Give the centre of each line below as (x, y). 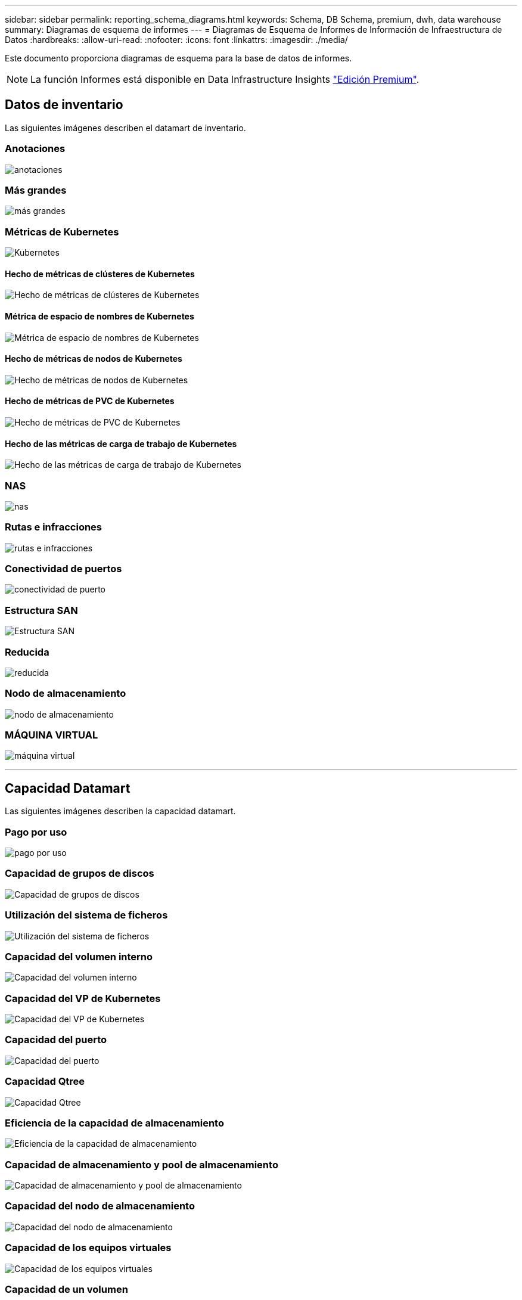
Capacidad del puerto (56, 1040)
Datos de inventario (64, 105)
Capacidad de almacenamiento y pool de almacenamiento (142, 1164)
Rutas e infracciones (54, 527)
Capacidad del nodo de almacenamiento (100, 1206)
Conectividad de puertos (63, 569)
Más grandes (36, 190)
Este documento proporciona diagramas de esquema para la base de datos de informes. (178, 58)
